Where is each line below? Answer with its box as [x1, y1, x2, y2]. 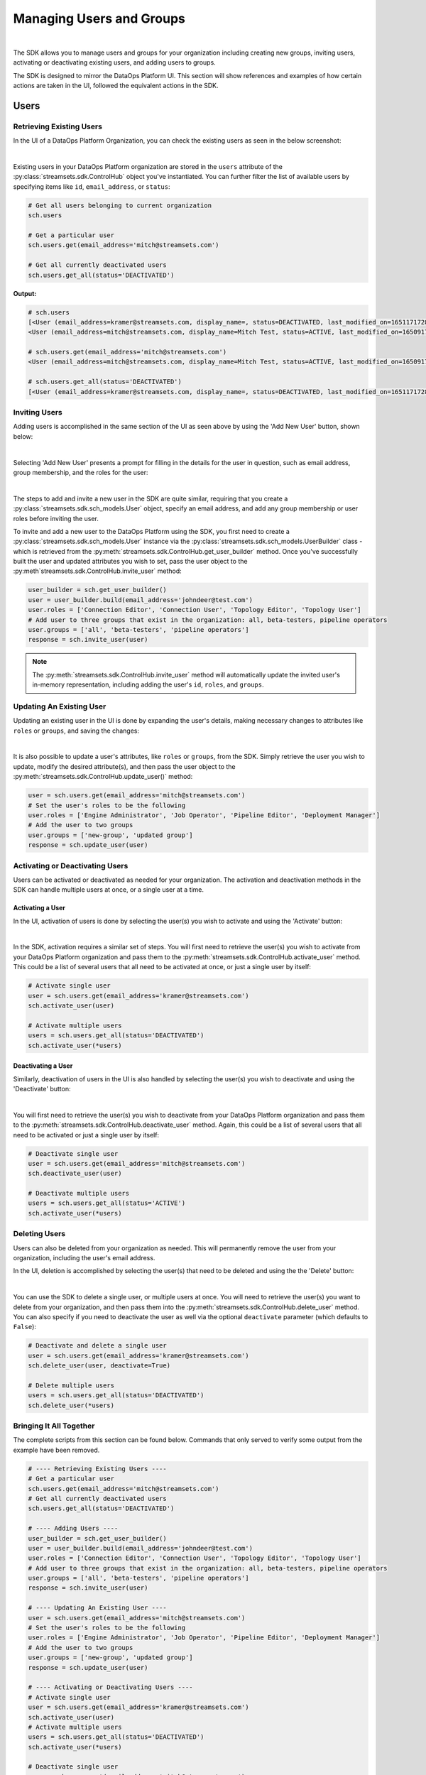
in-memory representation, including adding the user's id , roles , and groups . [32, 680, 264, 689]
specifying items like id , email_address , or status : [13, 182, 170, 191]
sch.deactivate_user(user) [28, 1169, 122, 1178]
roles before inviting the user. [13, 514, 99, 523]
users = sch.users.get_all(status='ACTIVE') [28, 1199, 186, 1207]
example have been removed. [13, 1446, 100, 1454]
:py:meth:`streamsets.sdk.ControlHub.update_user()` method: [13, 772, 193, 781]
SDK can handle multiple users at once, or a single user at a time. [13, 885, 204, 894]
